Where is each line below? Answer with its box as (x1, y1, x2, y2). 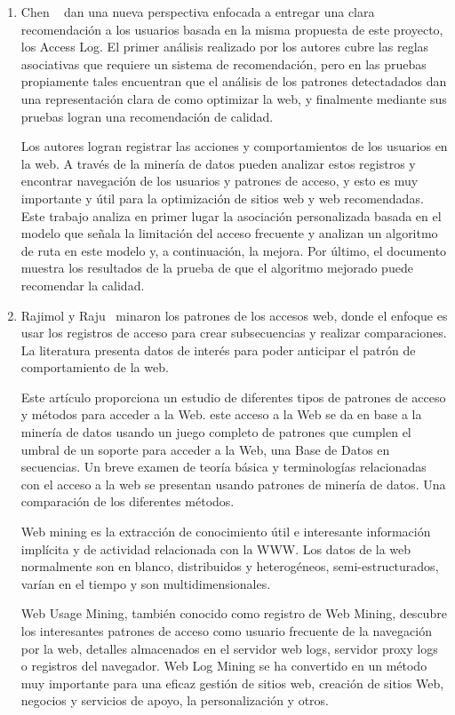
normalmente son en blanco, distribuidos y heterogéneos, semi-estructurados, (20, 557, 439, 576)
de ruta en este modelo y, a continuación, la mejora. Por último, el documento (20, 241, 447, 259)
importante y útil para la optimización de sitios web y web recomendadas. (20, 188, 424, 207)
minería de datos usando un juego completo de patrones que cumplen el (20, 423, 411, 441)
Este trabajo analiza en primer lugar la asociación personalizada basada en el (20, 206, 442, 225)
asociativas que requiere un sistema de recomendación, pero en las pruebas (20, 54, 427, 73)
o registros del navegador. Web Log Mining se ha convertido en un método (20, 656, 427, 675)
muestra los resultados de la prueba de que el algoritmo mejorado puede (20, 258, 413, 277)
